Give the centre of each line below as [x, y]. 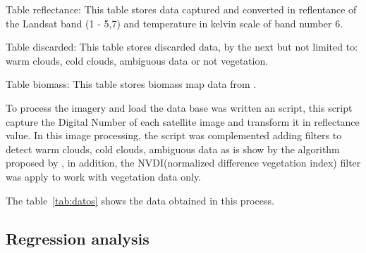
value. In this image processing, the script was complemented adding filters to [174, 135]
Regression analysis [78, 238]
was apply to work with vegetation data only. [104, 176]
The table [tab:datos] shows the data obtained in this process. [140, 200]
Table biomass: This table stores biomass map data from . [131, 84]
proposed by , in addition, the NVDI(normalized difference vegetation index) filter [183, 163]
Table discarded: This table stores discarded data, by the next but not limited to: [182, 47]
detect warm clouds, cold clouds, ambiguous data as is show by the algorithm [173, 149]
